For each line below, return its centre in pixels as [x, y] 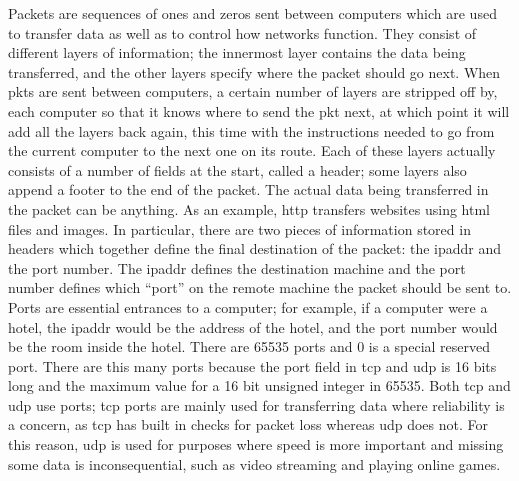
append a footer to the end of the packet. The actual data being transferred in [248, 189]
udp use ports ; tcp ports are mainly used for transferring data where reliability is [256, 404]
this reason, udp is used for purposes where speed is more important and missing [256, 444]
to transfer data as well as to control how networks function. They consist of [242, 32]
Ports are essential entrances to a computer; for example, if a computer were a [248, 306]
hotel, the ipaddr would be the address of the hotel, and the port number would [253, 326]
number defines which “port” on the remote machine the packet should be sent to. [260, 287]
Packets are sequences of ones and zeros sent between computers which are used [252, 13]
